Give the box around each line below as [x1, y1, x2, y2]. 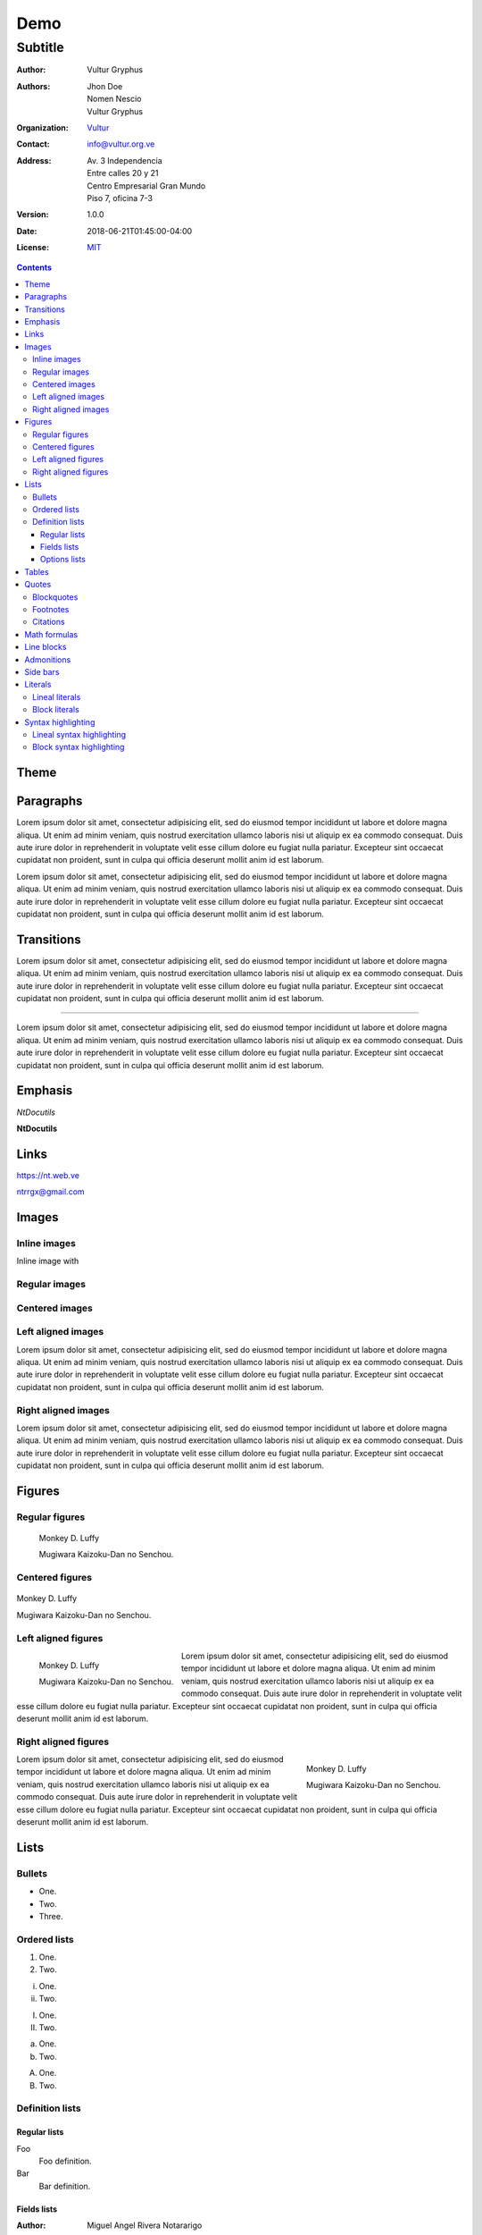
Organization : [16, 122, 69, 133]
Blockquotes [32, 591, 79, 603]
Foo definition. [38, 2155, 93, 2166]
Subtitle [16, 39, 64, 55]
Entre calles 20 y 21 [87, 168, 160, 179]
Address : [16, 155, 52, 165]
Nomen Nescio [87, 94, 142, 105]
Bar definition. [38, 2180, 91, 2191]
